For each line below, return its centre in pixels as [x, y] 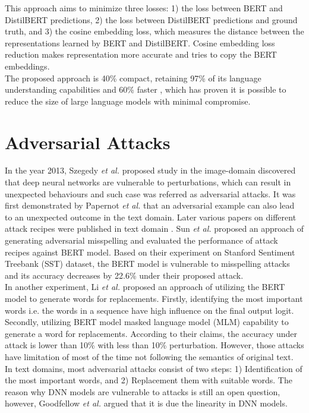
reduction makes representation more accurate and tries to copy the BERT [141, 54]
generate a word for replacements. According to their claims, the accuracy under [151, 333]
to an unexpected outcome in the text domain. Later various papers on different [151, 217]
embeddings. [27, 66]
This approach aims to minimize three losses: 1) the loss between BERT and [144, 8]
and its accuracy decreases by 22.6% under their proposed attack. [124, 275]
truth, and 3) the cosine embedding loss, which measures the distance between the [154, 31]
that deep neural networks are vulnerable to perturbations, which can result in [148, 182]
